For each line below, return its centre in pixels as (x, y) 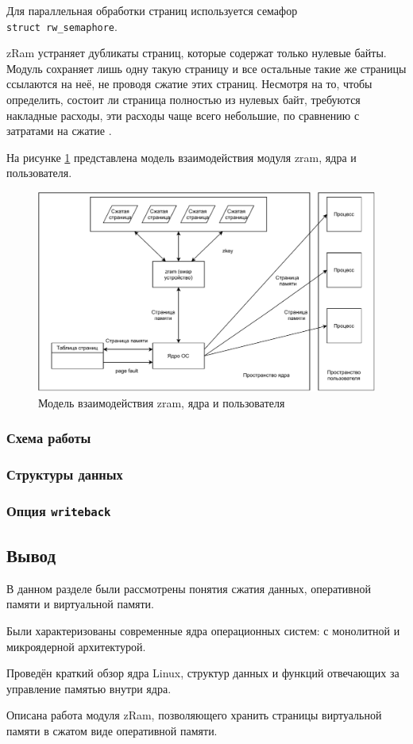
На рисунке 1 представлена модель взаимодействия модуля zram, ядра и (181, 157)
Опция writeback (59, 511)
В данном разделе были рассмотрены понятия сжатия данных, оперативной (189, 588)
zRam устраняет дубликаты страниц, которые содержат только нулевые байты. (197, 53)
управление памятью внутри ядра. (89, 688)
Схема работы (49, 438)
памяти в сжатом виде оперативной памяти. (112, 730)
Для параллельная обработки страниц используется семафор (152, 10)
